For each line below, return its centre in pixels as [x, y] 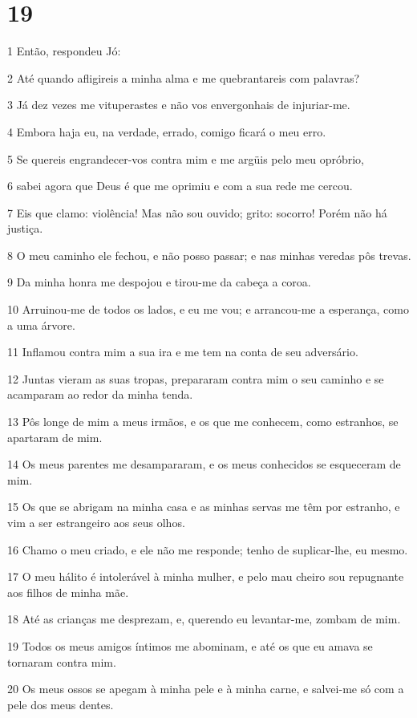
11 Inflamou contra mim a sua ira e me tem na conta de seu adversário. [183, 352]
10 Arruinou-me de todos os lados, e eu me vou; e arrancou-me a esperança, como [208, 309]
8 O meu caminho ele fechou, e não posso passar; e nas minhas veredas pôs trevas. [209, 255]
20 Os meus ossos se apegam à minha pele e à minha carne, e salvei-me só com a [206, 689]
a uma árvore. [41, 325]
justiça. [25, 228]
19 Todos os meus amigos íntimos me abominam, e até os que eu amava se [190, 645]
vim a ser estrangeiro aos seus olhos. [96, 522]
